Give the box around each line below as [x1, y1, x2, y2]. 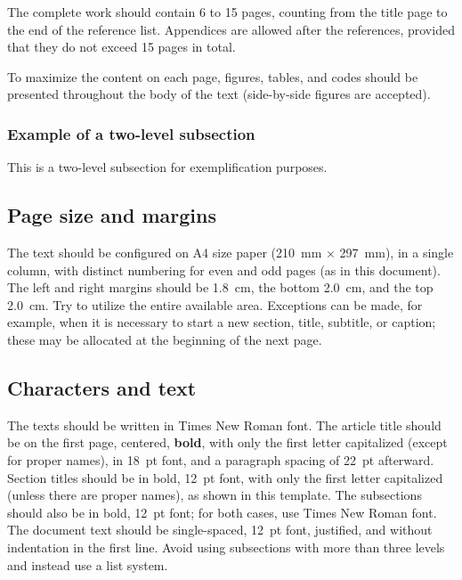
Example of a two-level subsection [7, 122, 255, 144]
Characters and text [7, 373, 197, 401]
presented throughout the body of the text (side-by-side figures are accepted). [7, 85, 431, 103]
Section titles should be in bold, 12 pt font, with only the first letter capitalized [7, 468, 443, 486]
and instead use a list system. [7, 555, 168, 574]
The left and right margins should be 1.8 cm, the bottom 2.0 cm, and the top [7, 278, 434, 297]
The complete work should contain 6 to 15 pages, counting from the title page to [7, 3, 448, 20]
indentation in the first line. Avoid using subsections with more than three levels [7, 537, 445, 556]
